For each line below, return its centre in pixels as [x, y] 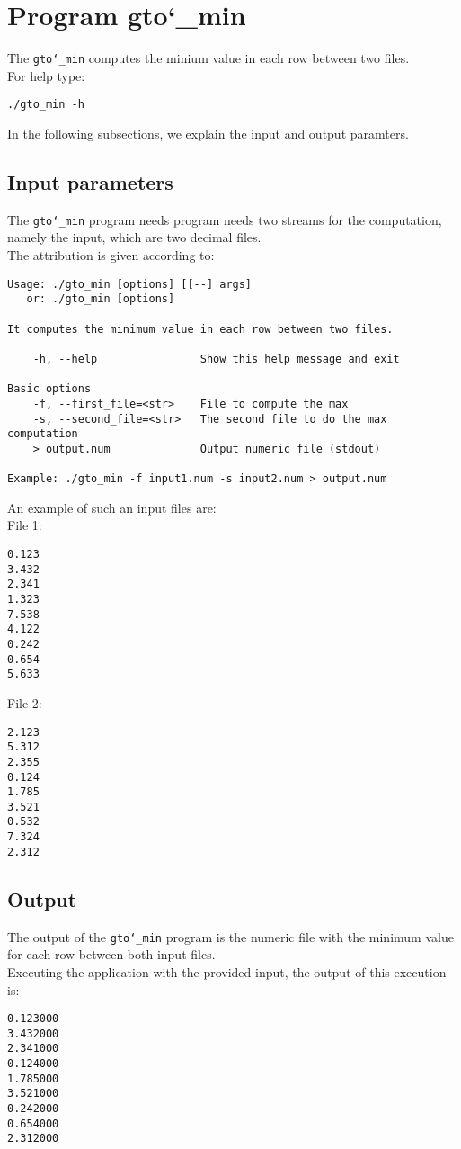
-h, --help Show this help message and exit [216, 359]
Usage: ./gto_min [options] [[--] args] [130, 284]
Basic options [49, 389]
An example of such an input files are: [112, 507]
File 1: [25, 525]
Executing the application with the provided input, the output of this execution [227, 971]
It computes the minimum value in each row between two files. [200, 329]
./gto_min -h [46, 105]
